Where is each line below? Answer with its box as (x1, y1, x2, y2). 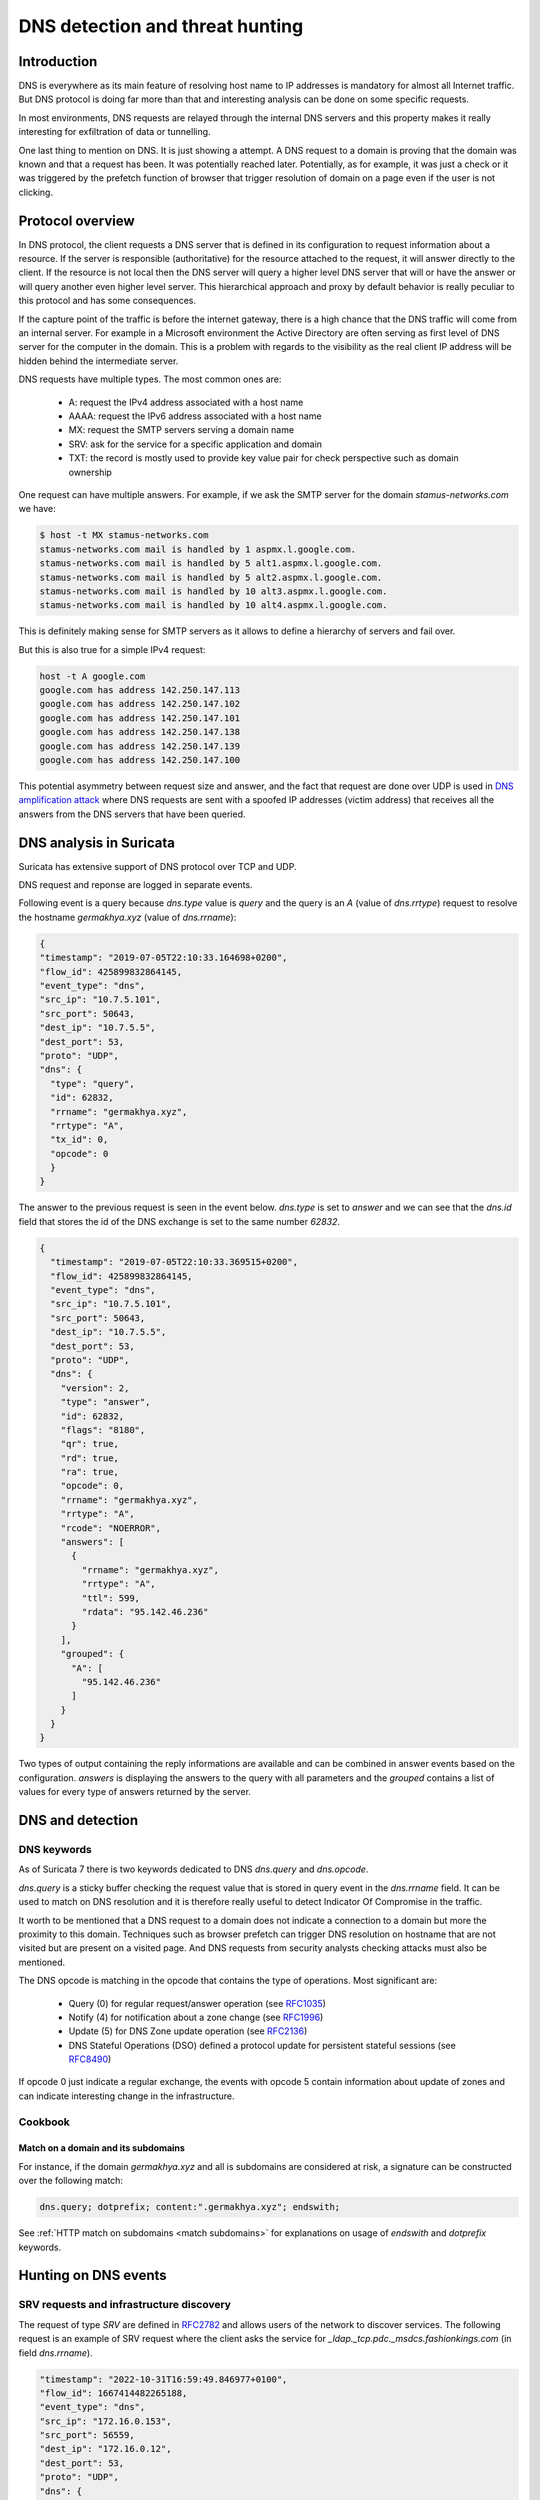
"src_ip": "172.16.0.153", (39, 2415, 172, 2427)
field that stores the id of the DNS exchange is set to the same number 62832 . (18, 1215, 340, 1227)
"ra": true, (60, 1466, 120, 1478)
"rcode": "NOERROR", (60, 1522, 162, 1534)
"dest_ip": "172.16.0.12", (39, 2443, 172, 2455)
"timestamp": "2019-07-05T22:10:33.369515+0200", (50, 1256, 299, 1268)
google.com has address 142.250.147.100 (39, 754, 240, 765)
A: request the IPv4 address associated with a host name (68, 396, 304, 408)
